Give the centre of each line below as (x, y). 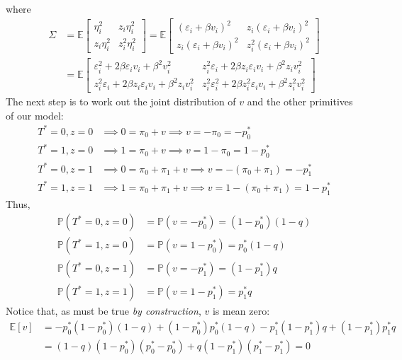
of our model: (35, 115)
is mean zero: (241, 311)
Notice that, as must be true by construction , (104, 311)
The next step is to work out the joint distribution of (121, 101)
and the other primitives (300, 101)
